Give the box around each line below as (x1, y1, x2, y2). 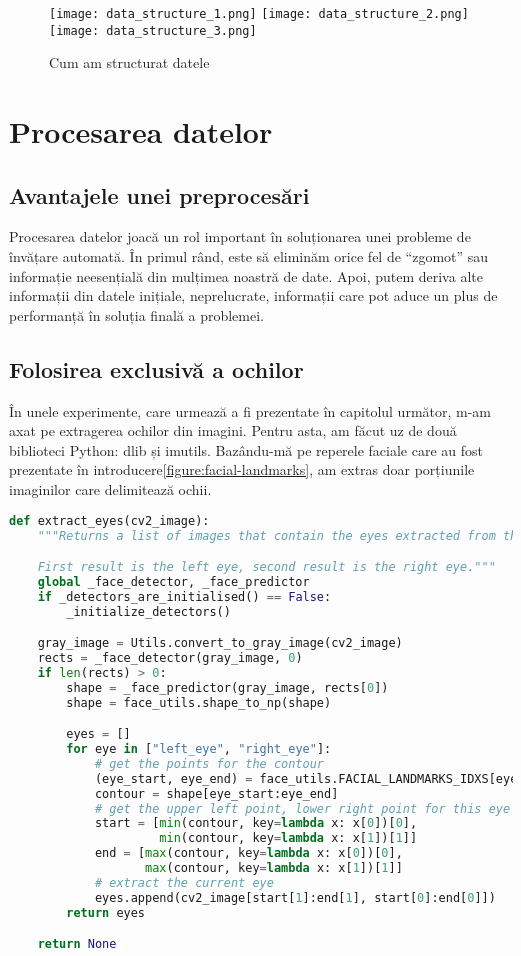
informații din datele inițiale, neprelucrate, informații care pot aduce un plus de (9, 285, 498, 306)
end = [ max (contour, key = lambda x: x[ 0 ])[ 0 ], (94, 846, 403, 861)
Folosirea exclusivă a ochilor (9, 353, 304, 384)
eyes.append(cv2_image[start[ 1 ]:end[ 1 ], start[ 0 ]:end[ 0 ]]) (94, 890, 496, 905)
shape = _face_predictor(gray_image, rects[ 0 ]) (66, 680, 389, 695)
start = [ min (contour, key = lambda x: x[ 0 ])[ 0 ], (94, 816, 418, 831)
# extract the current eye (94, 875, 274, 890)
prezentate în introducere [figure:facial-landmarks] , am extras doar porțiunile (9, 459, 475, 480)
